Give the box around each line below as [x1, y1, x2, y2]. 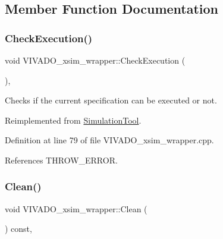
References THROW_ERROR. [5, 153, 118, 166]
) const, [5, 222, 32, 235]
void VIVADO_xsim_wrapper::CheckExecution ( [5, 54, 186, 66]
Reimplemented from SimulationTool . [5, 114, 142, 126]
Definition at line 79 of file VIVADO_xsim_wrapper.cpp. [5, 134, 214, 146]
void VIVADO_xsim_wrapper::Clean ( [5, 202, 147, 215]
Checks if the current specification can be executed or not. [5, 94, 217, 106]
